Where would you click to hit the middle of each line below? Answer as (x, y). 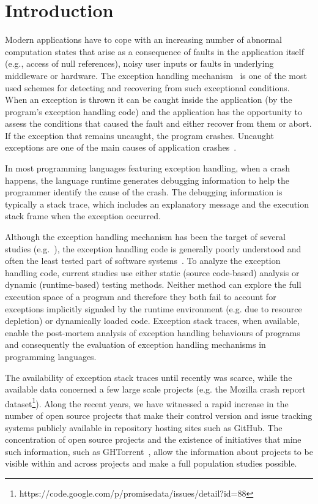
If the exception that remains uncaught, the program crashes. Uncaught (139, 135)
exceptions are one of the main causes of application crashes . (121, 147)
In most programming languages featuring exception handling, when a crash (147, 168)
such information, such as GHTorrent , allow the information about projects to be (159, 451)
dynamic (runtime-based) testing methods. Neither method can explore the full (153, 284)
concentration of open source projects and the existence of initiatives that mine (153, 439)
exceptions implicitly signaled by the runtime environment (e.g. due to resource (153, 308)
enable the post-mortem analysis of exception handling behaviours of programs (153, 332)
